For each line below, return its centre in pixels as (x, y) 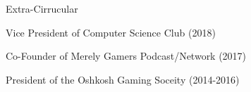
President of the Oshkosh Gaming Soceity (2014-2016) (123, 79)
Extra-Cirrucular (42, 8)
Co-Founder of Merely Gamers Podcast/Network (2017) (126, 56)
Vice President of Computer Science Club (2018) (111, 32)
